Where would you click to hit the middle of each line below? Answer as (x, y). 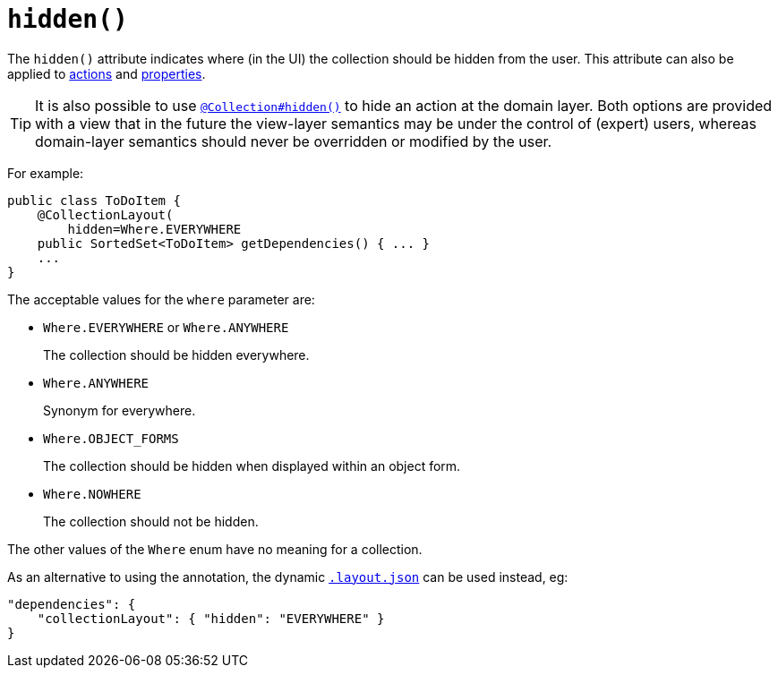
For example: (46, 173)
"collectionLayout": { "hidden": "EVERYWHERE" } (211, 618)
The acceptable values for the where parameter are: (161, 299)
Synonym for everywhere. (120, 410)
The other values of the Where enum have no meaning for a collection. (215, 549)
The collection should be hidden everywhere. (176, 355)
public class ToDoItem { (94, 200)
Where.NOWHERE (92, 494)
